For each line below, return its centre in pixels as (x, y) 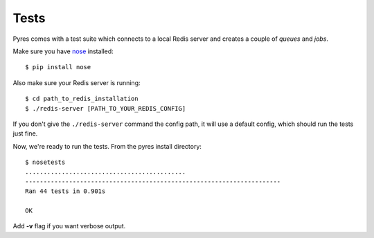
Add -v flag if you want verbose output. (69, 226)
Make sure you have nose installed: (63, 51)
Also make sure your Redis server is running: (77, 82)
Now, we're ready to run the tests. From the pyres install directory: (107, 146)
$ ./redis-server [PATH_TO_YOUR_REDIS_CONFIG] (106, 108)
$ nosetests (45, 162)
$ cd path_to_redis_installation (82, 99)
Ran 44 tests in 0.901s (65, 191)
